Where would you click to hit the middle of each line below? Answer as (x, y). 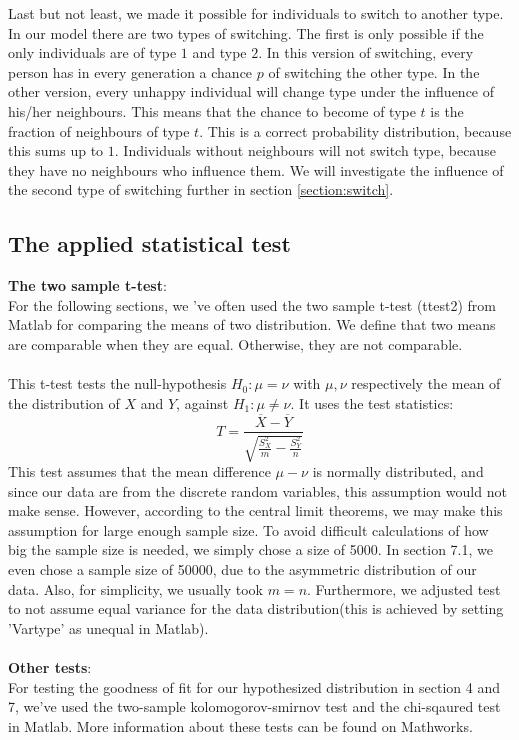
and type (219, 52)
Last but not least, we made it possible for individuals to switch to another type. (256, 13)
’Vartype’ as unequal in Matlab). (108, 627)
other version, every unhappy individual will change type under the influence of (251, 91)
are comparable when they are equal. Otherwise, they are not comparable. (235, 343)
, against (202, 402)
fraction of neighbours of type (99, 130)
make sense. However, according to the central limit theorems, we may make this (255, 510)
